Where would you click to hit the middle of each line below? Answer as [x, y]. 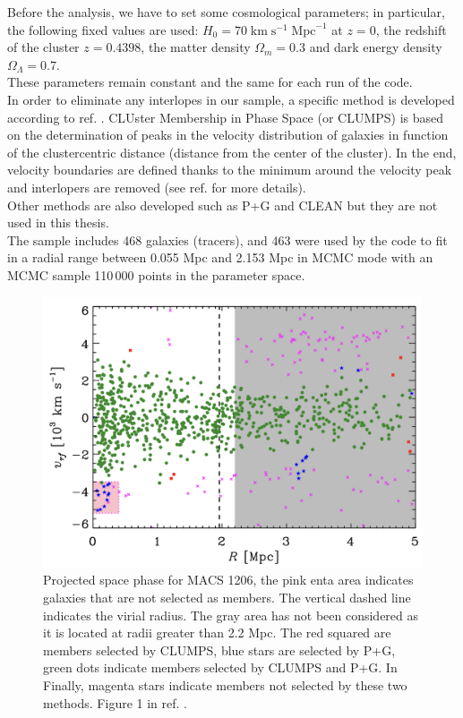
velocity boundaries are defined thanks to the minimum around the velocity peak [230, 170]
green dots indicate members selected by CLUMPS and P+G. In [220, 667]
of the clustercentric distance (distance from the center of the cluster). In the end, [232, 152]
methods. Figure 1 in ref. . [115, 702]
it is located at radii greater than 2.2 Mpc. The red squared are [217, 633]
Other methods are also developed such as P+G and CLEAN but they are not [223, 205]
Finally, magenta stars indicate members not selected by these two [225, 684]
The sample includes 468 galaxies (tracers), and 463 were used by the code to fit [227, 239]
